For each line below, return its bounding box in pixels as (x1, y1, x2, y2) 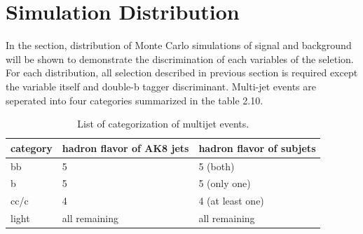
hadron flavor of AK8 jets (62, 140, 189, 155)
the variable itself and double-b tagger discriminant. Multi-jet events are (6, 78, 316, 93)
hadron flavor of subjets (198, 140, 316, 155)
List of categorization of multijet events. (77, 116, 249, 131)
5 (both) (198, 158, 235, 173)
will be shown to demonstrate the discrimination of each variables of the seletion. (6, 51, 354, 66)
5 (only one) (198, 176, 251, 191)
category (11, 140, 53, 155)
